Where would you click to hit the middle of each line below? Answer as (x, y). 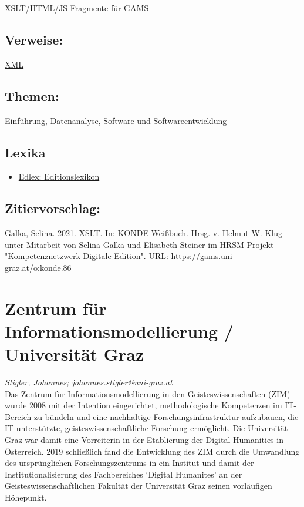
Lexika (25, 152)
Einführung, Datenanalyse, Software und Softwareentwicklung (116, 120)
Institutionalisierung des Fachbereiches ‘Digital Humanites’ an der (124, 474)
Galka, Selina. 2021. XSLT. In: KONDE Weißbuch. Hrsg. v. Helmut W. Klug (143, 233)
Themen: (32, 95)
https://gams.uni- (203, 256)
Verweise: (34, 39)
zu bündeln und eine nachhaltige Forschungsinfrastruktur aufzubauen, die (166, 416)
